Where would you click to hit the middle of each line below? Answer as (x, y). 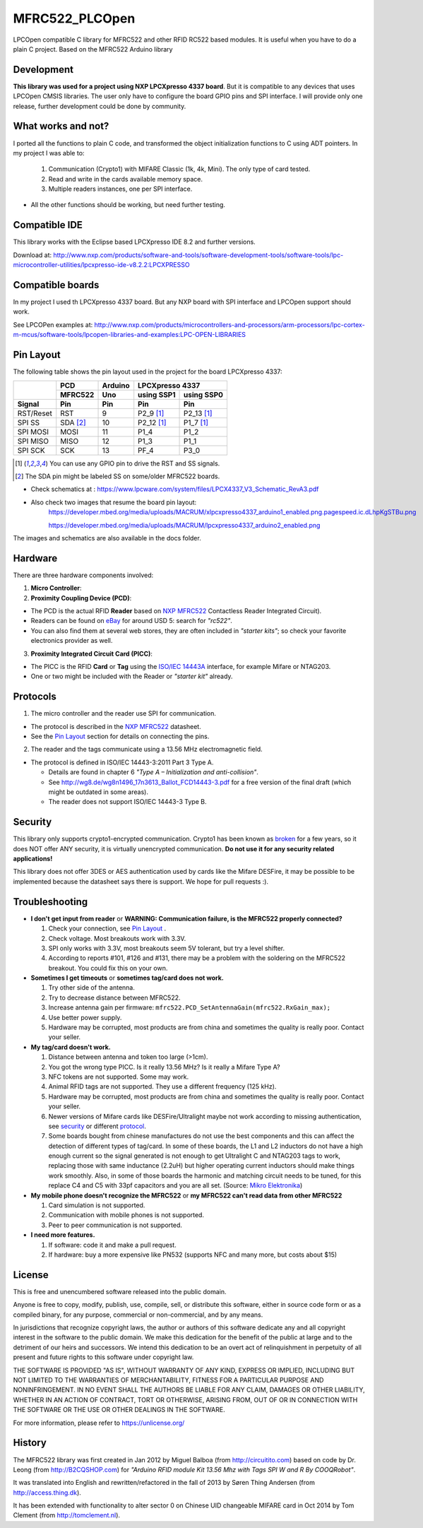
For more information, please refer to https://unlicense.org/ (99, 1423)
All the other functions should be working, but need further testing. (128, 205)
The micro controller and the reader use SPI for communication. (124, 713)
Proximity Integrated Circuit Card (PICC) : (92, 653)
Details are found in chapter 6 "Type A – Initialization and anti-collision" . (154, 772)
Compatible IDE (48, 225)
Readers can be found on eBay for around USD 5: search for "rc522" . (131, 621)
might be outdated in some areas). (98, 792)
